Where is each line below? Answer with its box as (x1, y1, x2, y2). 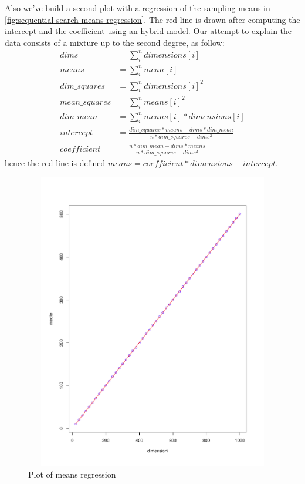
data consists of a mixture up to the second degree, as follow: (5, 36, 225, 48)
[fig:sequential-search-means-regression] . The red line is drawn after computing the (5, 13, 300, 25)
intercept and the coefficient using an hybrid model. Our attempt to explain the (5, 25, 292, 37)
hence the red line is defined (5, 157, 106, 169)
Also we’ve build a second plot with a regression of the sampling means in (5, 2, 270, 14)
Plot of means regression (28, 468, 116, 480)
